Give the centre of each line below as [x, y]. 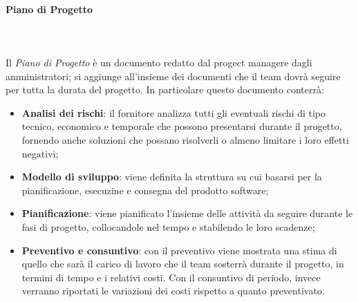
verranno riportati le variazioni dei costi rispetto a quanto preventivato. [173, 291]
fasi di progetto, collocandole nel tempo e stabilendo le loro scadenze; [168, 226]
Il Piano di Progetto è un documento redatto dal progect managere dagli [159, 62]
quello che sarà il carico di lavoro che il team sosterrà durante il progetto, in [183, 264]
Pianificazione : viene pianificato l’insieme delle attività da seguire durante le [187, 213]
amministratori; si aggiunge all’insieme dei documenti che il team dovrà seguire [173, 76]
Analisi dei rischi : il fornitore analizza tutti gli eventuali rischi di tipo [174, 112]
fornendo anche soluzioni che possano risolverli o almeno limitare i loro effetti [185, 139]
